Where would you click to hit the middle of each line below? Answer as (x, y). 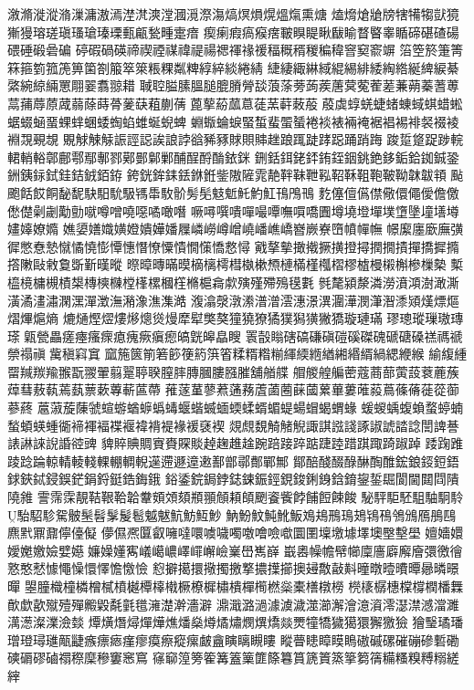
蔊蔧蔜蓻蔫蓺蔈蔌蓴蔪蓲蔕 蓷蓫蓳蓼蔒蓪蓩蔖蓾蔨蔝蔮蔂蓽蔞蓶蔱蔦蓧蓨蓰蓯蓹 (233, 389)
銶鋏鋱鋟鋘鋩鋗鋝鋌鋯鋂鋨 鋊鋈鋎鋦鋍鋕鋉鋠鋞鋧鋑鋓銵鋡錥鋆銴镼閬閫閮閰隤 (233, 479)
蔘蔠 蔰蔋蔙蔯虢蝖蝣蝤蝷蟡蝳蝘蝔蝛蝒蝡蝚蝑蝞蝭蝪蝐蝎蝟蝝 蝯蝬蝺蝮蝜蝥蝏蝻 (236, 408)
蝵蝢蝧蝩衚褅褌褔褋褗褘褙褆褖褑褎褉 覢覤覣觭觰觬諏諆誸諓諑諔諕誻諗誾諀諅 (233, 425)
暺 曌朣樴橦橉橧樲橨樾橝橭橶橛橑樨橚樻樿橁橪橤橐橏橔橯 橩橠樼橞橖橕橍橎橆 (236, 586)
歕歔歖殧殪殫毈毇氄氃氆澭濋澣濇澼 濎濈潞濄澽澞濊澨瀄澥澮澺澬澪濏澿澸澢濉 (233, 604)
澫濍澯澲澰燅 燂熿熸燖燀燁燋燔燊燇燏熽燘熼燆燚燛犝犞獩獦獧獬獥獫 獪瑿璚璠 (236, 622)
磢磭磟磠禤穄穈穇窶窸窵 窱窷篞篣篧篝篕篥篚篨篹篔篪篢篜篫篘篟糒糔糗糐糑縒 (233, 658)
